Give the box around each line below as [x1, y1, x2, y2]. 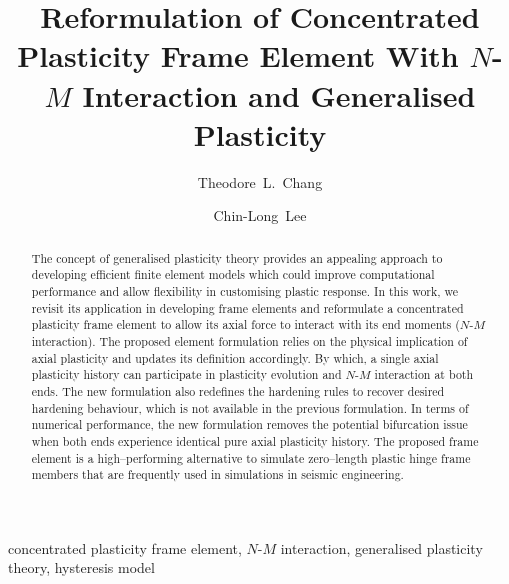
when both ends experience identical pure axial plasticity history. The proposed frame [31, 432, 479, 449]
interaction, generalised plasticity [280, 537, 483, 558]
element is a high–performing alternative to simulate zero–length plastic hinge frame [31, 449, 471, 466]
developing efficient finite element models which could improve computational [31, 266, 435, 283]
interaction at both [374, 366, 474, 383]
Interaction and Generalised [82, 74, 476, 115]
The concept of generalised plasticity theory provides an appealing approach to [31, 249, 443, 266]
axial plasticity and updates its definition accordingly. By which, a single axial [31, 349, 439, 366]
